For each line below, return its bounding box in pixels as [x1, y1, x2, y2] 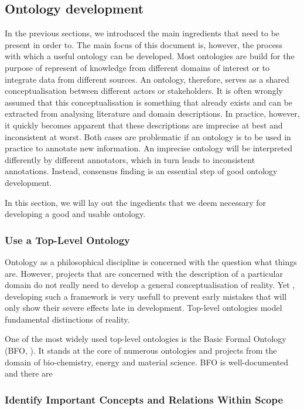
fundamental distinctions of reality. [5, 313, 130, 325]
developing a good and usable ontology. [5, 208, 146, 220]
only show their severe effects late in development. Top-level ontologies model [5, 301, 282, 314]
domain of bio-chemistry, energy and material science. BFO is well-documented [5, 355, 289, 368]
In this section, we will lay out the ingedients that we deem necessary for [5, 196, 267, 208]
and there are [5, 367, 53, 379]
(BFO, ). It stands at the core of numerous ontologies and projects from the [5, 344, 277, 357]
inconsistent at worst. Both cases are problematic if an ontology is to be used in [5, 130, 291, 143]
